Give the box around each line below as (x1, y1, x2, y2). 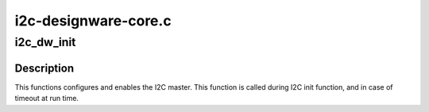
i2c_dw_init (14, 35, 76, 49)
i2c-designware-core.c (14, 12, 172, 29)
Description (14, 61, 75, 75)
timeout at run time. (14, 94, 79, 103)
